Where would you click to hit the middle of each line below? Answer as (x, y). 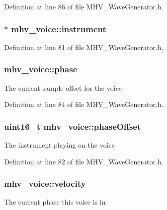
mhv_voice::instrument (59, 28)
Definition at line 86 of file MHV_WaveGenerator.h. (84, 6)
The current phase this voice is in (55, 202)
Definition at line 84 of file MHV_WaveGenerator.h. (84, 104)
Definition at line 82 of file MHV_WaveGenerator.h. (84, 161)
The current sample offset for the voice (63, 87)
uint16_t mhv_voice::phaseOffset (73, 126)
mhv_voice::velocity (45, 184)
